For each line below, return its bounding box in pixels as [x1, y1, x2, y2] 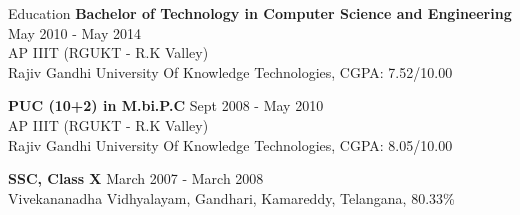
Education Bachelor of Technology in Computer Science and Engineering [8, 3, 512, 23]
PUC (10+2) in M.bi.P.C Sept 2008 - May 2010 [8, 95, 324, 116]
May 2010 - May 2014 [8, 22, 141, 43]
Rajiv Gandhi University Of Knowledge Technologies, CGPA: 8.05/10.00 [8, 134, 453, 155]
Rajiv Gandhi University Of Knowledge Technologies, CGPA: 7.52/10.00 [8, 61, 453, 82]
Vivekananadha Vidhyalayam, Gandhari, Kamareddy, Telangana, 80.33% [8, 187, 455, 208]
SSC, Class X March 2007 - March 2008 [8, 168, 264, 189]
